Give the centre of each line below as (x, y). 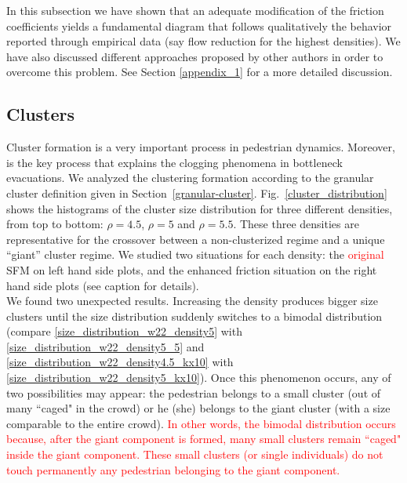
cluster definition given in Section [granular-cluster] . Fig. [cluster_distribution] (197, 192)
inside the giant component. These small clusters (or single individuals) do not (195, 454)
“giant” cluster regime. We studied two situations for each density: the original (195, 254)
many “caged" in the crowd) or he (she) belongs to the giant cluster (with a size (198, 408)
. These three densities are (296, 224)
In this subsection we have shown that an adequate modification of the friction (195, 10)
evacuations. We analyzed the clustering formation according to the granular (190, 178)
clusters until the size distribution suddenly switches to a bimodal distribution (194, 316)
